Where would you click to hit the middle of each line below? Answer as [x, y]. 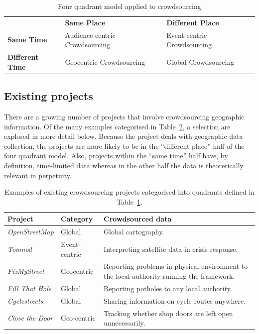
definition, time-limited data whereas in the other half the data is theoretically [124, 165]
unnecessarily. [125, 323]
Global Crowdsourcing [200, 61]
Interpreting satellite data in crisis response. [171, 249]
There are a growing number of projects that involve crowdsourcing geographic [124, 117]
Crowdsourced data [138, 219]
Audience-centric [90, 35]
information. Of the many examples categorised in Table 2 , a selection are [117, 126]
